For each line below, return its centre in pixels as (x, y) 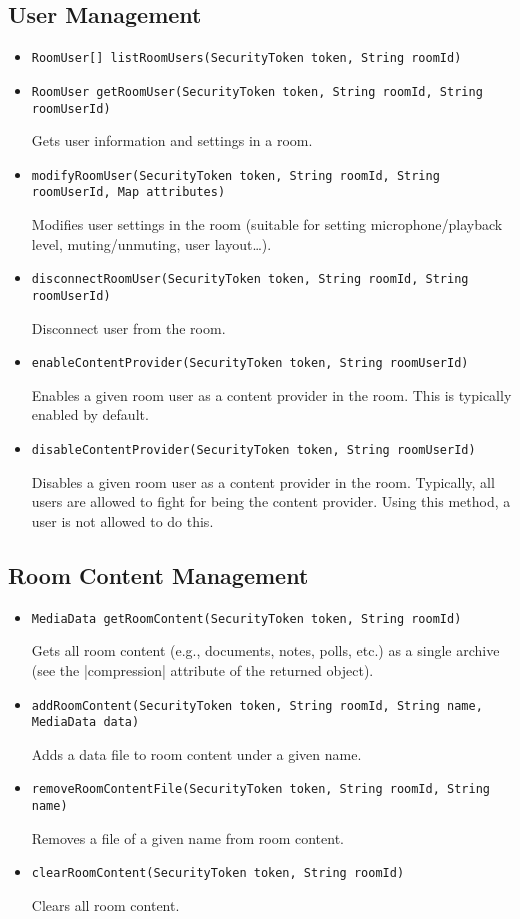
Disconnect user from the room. (128, 327)
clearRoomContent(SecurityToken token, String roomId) (218, 873)
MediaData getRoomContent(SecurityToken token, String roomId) (246, 618)
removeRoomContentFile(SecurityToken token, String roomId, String (260, 789)
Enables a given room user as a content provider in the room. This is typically (271, 394)
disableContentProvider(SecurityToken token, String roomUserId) (253, 450)
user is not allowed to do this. (122, 520)
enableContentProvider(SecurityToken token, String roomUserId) (250, 363)
